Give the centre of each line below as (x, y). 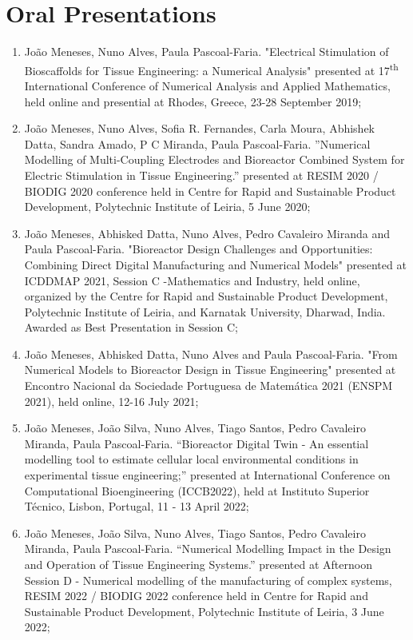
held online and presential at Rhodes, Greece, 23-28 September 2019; (193, 101)
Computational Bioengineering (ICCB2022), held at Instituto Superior (197, 490)
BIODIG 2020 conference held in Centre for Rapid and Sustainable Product (210, 191)
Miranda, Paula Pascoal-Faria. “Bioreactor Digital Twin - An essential (197, 443)
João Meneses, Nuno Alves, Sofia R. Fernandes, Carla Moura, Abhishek (200, 128)
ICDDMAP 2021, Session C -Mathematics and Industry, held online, (192, 280)
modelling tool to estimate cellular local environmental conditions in (191, 459)
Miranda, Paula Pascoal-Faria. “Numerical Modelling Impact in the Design (208, 549)
